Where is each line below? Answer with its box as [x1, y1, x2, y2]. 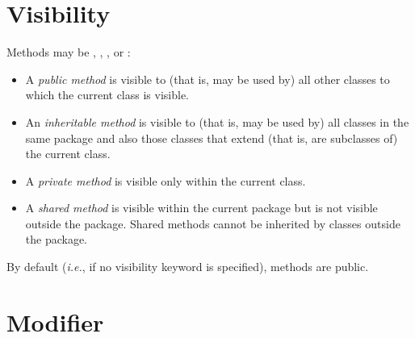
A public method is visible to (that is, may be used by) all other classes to [25, 70, 390, 87]
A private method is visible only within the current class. [25, 172, 306, 189]
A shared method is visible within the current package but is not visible [25, 199, 378, 216]
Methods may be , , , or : [6, 44, 131, 61]
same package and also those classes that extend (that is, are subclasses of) [25, 129, 398, 146]
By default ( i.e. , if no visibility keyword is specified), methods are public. [6, 258, 369, 275]
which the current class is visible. [25, 86, 189, 103]
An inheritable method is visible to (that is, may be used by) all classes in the [25, 113, 409, 130]
